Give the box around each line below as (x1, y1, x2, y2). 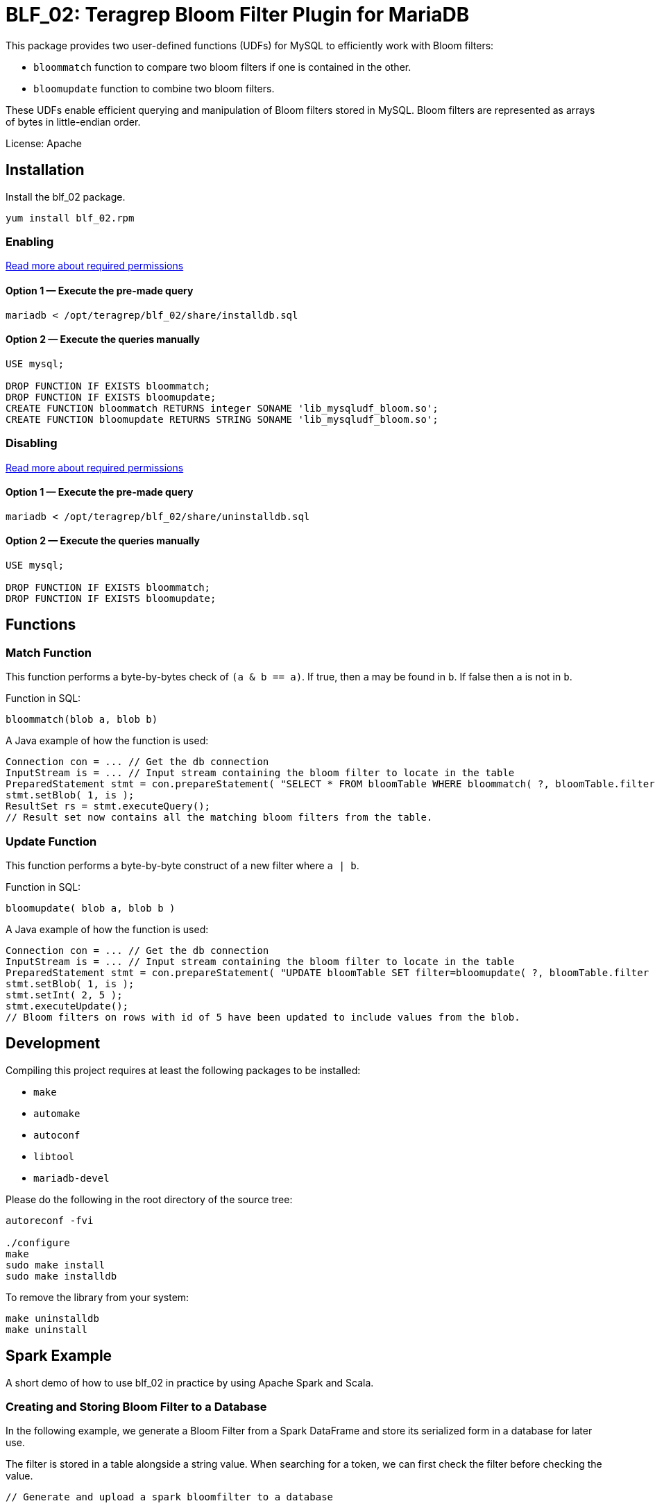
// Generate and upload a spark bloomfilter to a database (6, 1491, 334, 1503)
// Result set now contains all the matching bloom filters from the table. (6, 812, 433, 823)
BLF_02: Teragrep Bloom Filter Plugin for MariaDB (6, 3, 470, 26)
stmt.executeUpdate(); (6, 1000, 129, 1012)
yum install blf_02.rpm (6, 212, 135, 224)
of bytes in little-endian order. (6, 115, 141, 128)
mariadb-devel (33, 1172, 110, 1184)
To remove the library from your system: (6, 1291, 189, 1303)
